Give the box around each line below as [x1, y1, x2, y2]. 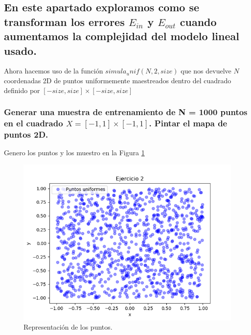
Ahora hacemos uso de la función [4, 66, 103, 76]
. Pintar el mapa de [149, 117, 228, 129]
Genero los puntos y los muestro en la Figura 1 [4, 147, 145, 158]
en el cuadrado [4, 117, 63, 129]
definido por [4, 85, 40, 95]
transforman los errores [4, 14, 125, 29]
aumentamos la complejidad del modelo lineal [4, 28, 239, 44]
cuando [180, 14, 217, 29]
